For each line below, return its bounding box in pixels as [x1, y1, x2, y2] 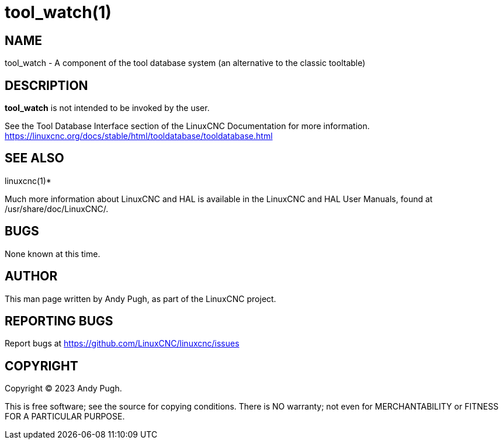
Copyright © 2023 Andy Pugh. [5, 383, 122, 394]
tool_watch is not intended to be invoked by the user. [5, 103, 210, 113]
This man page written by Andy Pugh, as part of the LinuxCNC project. [5, 293, 276, 304]
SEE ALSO [5, 151, 64, 166]
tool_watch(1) [5, 2, 112, 22]
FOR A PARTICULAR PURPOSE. [5, 411, 125, 422]
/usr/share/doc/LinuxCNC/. [5, 203, 109, 214]
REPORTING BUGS [5, 313, 113, 328]
